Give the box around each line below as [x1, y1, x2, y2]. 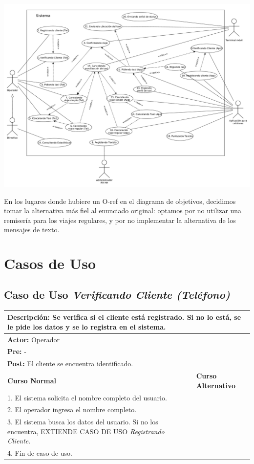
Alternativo [196, 380, 236, 390]
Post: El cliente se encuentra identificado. [7, 358, 133, 369]
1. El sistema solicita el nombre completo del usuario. [7, 392, 167, 402]
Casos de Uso [4, 253, 96, 273]
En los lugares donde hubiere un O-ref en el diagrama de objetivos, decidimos [4, 196, 236, 206]
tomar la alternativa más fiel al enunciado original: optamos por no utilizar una [4, 205, 242, 216]
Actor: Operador [7, 334, 60, 344]
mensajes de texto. [4, 224, 60, 235]
